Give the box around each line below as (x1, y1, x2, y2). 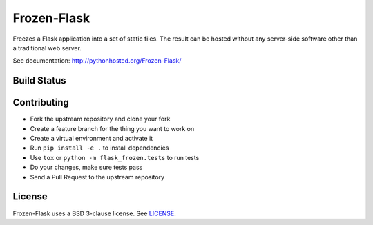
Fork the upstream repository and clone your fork (30, 115, 171, 124)
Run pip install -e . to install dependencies (30, 144, 169, 152)
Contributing (12, 97, 69, 108)
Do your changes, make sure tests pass (30, 163, 143, 172)
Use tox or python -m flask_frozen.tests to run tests (30, 153, 200, 162)
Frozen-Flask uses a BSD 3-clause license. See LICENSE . (12, 209, 176, 217)
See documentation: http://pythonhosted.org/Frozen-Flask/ (12, 57, 182, 65)
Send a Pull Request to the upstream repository (30, 173, 165, 181)
